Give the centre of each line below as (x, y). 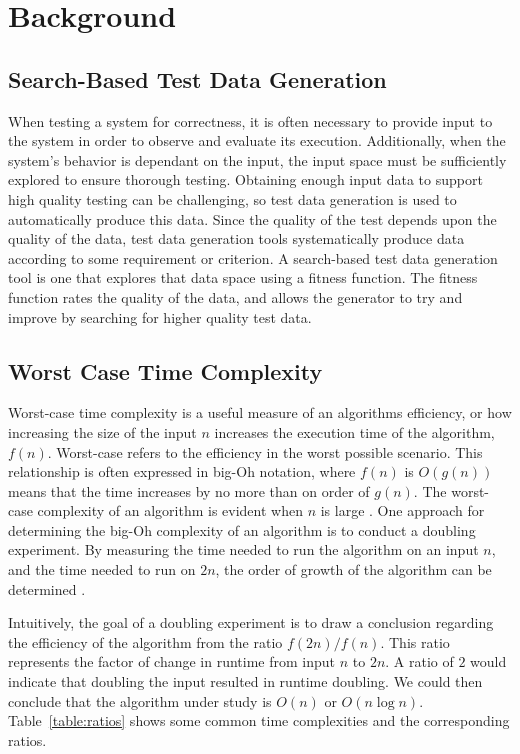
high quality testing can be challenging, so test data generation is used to (232, 198)
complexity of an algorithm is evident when (170, 510)
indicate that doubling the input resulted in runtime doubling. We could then (245, 681)
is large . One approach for (402, 510)
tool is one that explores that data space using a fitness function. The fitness (243, 277)
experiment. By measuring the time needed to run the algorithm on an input (243, 549)
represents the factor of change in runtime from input (172, 661)
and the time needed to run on (102, 569)
